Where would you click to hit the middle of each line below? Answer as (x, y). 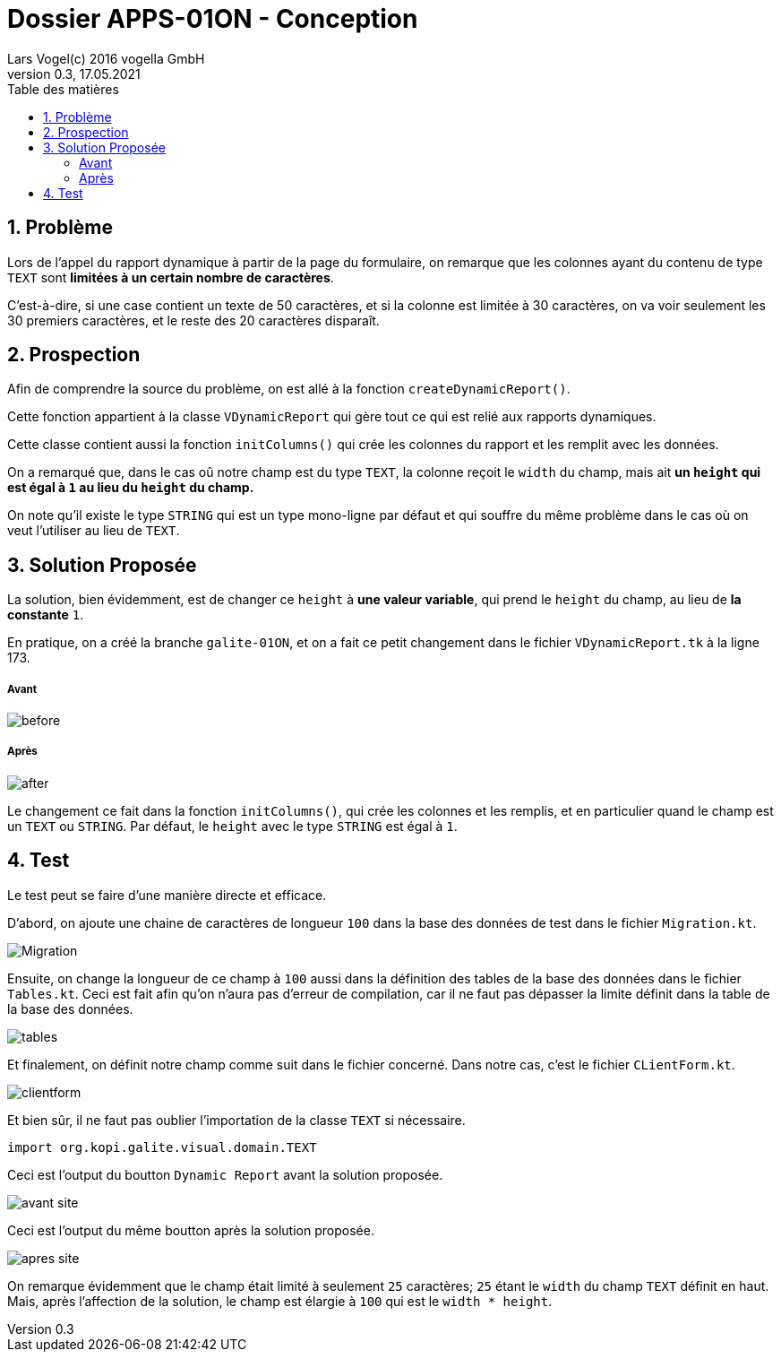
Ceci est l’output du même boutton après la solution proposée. (191, 1230)
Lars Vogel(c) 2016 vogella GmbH (106, 58)
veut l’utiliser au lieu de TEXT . (94, 531)
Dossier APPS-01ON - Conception (213, 19)
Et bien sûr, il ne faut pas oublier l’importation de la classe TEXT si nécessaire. (236, 1120)
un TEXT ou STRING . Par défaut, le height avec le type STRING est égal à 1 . (232, 826)
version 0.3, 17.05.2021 (74, 74)
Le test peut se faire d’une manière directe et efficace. (167, 895)
